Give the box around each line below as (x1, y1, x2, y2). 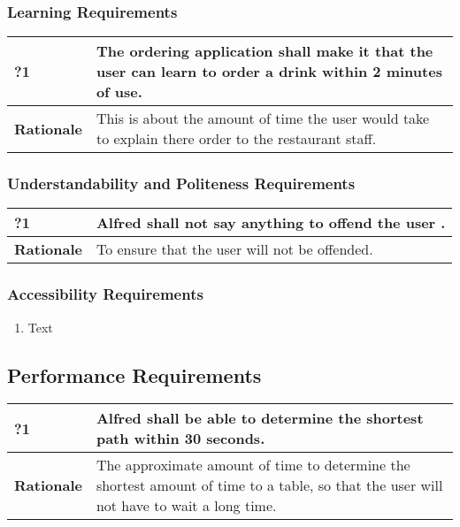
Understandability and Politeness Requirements (7, 172, 356, 195)
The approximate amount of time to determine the (96, 454, 410, 476)
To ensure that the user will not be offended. (96, 239, 373, 260)
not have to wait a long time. (96, 495, 277, 516)
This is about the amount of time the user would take (96, 108, 430, 129)
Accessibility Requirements (7, 283, 203, 305)
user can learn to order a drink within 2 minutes (96, 61, 442, 82)
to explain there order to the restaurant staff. (96, 128, 377, 149)
